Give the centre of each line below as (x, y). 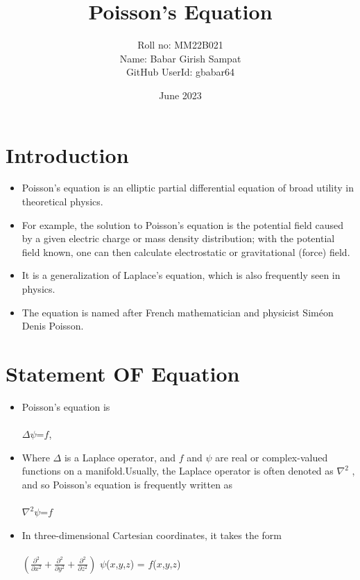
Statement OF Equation (123, 373)
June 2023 (180, 95)
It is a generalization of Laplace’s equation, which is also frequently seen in (181, 275)
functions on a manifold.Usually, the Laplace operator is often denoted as (178, 471)
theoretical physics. (62, 202)
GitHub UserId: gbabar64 (180, 72)
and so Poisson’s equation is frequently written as (127, 484)
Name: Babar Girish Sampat (180, 58)
